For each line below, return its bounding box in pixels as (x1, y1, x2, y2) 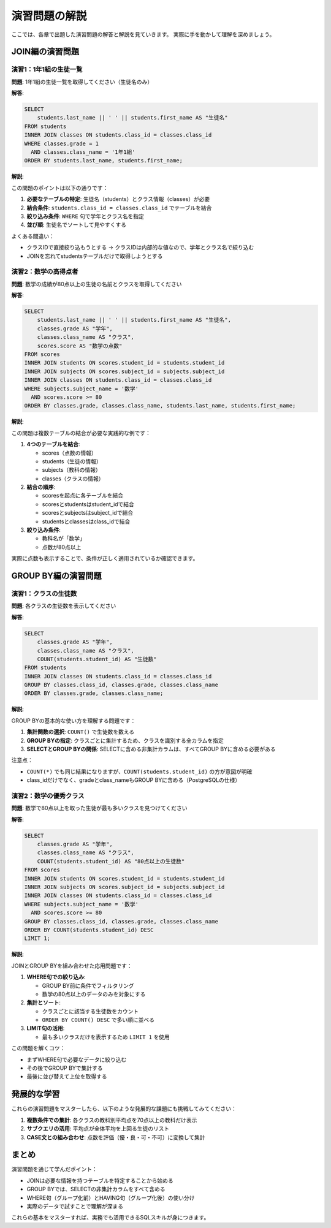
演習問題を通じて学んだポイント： (11, 1165, 97, 1173)
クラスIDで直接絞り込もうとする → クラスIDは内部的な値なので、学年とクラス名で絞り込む (26, 244, 254, 251)
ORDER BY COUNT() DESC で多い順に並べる (42, 1016, 154, 1023)
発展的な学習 (11, 1089, 60, 1099)
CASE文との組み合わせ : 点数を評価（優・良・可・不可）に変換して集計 (26, 1134, 205, 1141)
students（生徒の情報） (42, 457, 102, 465)
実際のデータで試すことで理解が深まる (26, 1202, 124, 1210)
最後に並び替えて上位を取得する (26, 1073, 107, 1080)
